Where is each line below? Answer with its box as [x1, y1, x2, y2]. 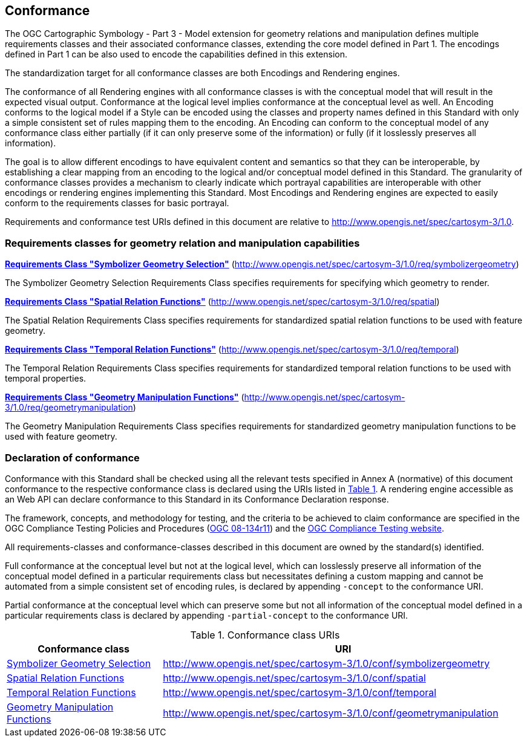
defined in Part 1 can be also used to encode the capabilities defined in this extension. [5, 49, 348, 60]
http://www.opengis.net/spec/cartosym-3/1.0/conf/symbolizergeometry [163, 657, 490, 669]
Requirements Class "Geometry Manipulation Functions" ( [5, 392, 244, 403]
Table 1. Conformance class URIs [190, 628, 340, 641]
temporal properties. [5, 373, 87, 384]
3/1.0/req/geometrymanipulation [5, 402, 133, 413]
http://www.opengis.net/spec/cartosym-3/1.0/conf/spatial [163, 671, 426, 684]
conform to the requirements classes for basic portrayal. [5, 198, 229, 209]
